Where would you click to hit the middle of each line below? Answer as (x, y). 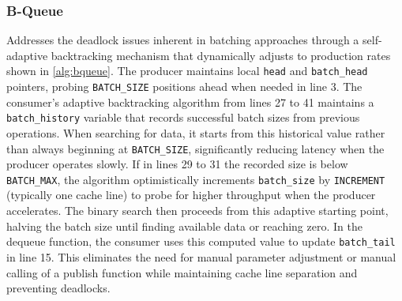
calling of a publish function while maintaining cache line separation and (182, 272)
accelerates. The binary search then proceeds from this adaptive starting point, (197, 211)
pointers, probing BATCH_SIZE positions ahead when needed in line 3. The (184, 87)
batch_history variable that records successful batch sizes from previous (183, 117)
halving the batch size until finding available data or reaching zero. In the (184, 226)
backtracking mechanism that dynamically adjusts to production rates (221, 55)
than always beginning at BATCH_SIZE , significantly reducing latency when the (195, 148)
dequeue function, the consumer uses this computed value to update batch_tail (201, 241)
